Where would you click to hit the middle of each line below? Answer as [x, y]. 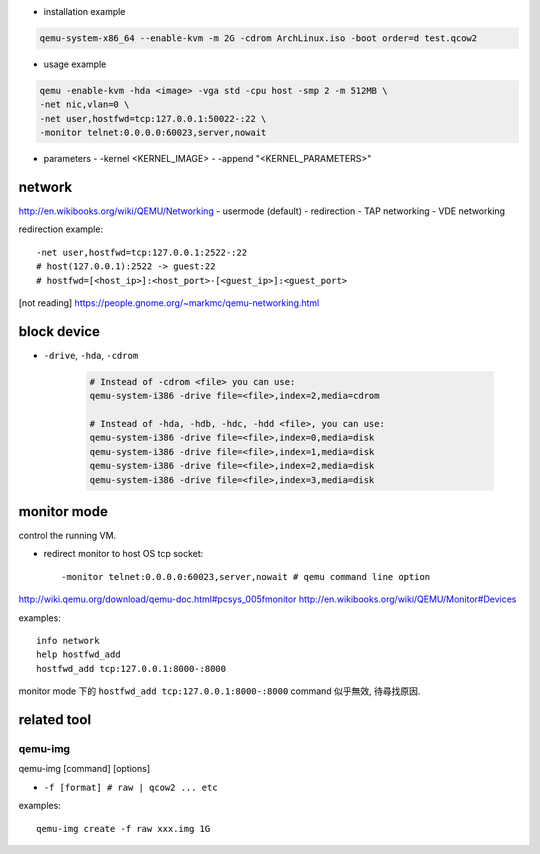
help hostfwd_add [78, 654]
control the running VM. [67, 536]
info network [68, 641]
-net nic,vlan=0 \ [84, 104]
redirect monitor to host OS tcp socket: [123, 554]
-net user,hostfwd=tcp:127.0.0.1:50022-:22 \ [153, 118]
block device [59, 331]
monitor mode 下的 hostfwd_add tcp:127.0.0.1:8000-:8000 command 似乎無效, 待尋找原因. [219, 691]
